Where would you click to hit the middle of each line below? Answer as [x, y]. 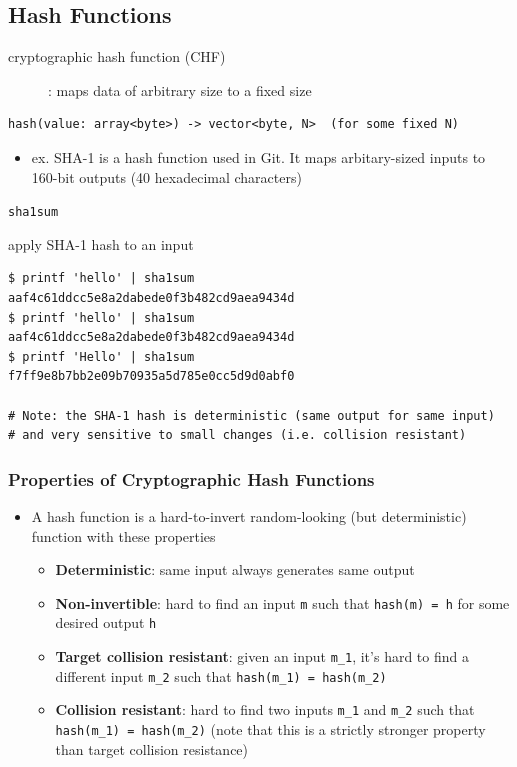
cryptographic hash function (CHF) [117, 56]
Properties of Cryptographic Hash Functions [191, 478]
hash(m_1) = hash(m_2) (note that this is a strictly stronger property [270, 729]
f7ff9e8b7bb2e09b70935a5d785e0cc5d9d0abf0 [151, 376]
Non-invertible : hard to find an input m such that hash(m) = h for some [282, 602]
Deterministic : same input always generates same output [235, 569]
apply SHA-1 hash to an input [101, 243]
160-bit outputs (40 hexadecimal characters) [166, 176]
